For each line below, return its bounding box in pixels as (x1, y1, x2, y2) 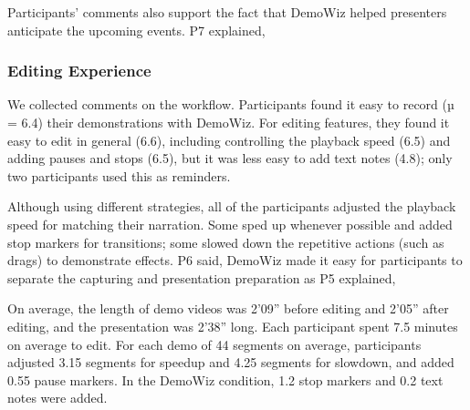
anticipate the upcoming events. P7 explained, (7, 20, 266, 39)
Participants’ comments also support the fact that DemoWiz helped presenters (7, 3, 447, 21)
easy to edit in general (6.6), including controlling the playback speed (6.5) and (7, 130, 451, 149)
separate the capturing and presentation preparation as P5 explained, (7, 268, 396, 287)
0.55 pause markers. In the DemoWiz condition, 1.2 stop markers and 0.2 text (7, 370, 444, 389)
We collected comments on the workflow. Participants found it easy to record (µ (7, 95, 454, 114)
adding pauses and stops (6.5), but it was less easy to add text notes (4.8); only (7, 149, 453, 168)
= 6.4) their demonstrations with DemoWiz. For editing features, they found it (7, 113, 450, 131)
